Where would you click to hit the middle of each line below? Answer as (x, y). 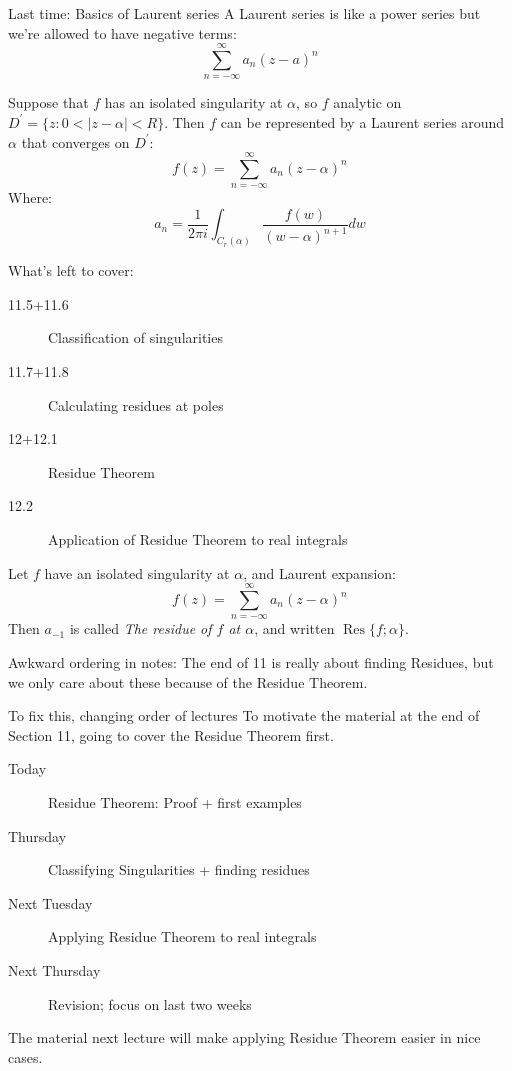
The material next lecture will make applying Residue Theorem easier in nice (244, 1037)
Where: (30, 197)
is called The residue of (140, 628)
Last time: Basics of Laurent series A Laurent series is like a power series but (244, 13)
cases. (25, 1056)
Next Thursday (54, 969)
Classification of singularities (135, 337)
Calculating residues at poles (136, 404)
